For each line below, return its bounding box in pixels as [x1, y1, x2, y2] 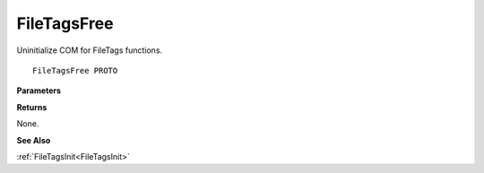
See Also [16, 134, 51, 145]
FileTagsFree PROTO [32, 65, 118, 75]
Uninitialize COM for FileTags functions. [16, 45, 163, 56]
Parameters [16, 85, 62, 96]
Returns [16, 101, 48, 112]
